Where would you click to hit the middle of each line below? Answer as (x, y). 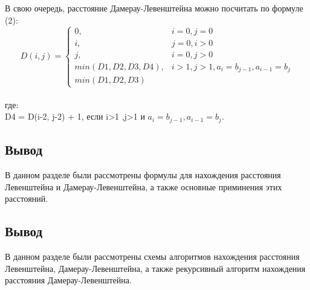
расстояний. (27, 198)
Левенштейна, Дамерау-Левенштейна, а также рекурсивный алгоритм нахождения (155, 268)
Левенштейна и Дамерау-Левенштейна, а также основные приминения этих (144, 186)
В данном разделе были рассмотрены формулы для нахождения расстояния (143, 175)
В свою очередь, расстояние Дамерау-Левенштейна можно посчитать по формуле (154, 8)
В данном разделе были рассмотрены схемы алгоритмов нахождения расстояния (152, 256)
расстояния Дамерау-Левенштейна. (68, 280)
